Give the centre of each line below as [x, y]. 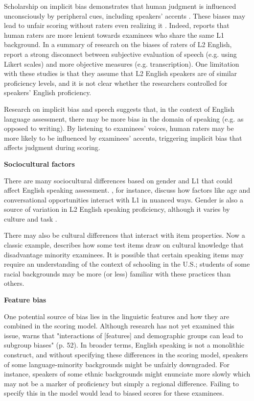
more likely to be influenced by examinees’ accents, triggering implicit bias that [123, 138]
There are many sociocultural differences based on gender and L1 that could [118, 180]
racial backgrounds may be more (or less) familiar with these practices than [117, 273]
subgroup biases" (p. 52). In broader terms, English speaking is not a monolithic [124, 345]
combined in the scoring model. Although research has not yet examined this [119, 326]
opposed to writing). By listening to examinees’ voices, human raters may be [119, 128]
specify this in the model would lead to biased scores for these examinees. [114, 393]
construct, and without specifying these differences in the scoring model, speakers [126, 354]
